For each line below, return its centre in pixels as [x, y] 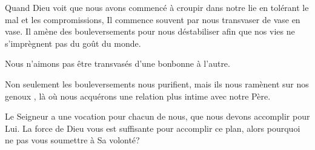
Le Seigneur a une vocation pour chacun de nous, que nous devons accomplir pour [157, 116]
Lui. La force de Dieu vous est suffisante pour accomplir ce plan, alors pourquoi [153, 128]
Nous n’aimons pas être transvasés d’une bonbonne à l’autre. [118, 63]
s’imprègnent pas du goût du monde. [73, 43]
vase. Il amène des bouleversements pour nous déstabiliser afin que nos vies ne [150, 31]
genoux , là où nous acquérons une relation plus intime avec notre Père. [138, 96]
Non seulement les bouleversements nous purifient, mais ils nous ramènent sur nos [157, 84]
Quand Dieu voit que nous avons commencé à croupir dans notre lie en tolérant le [157, 7]
